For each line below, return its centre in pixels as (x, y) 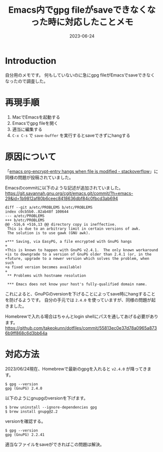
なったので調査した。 (26, 81)
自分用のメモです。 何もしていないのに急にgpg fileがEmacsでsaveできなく (80, 75)
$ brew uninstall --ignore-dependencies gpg (51, 407)
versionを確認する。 (25, 421)
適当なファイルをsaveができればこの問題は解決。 (55, 444)
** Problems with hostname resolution (47, 275)
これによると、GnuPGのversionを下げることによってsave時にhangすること (80, 294)
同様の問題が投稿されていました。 (39, 177)
